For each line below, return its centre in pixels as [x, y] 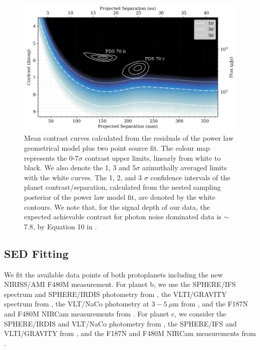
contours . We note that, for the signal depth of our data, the [117, 207]
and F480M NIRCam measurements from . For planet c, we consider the [115, 313]
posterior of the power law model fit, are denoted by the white [120, 197]
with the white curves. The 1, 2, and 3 [83, 177]
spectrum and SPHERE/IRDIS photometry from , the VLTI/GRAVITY [115, 294]
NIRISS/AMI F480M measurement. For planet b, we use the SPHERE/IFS [120, 284]
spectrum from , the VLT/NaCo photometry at [77, 304]
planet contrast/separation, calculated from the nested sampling [122, 187]
